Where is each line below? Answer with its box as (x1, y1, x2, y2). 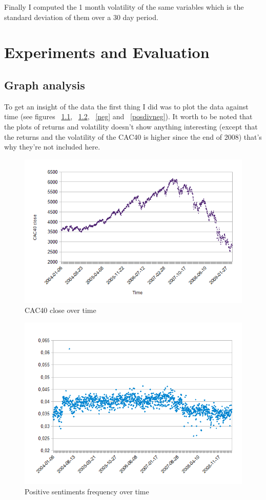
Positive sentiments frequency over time (25, 486, 149, 496)
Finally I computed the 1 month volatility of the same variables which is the (4, 2, 244, 12)
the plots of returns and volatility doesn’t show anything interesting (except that (4, 121, 258, 132)
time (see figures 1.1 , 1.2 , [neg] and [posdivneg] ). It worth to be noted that (4, 111, 253, 122)
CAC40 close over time (25, 305, 96, 316)
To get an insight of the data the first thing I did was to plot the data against (4, 101, 249, 112)
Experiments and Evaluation (4, 42, 210, 63)
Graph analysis (4, 77, 85, 92)
